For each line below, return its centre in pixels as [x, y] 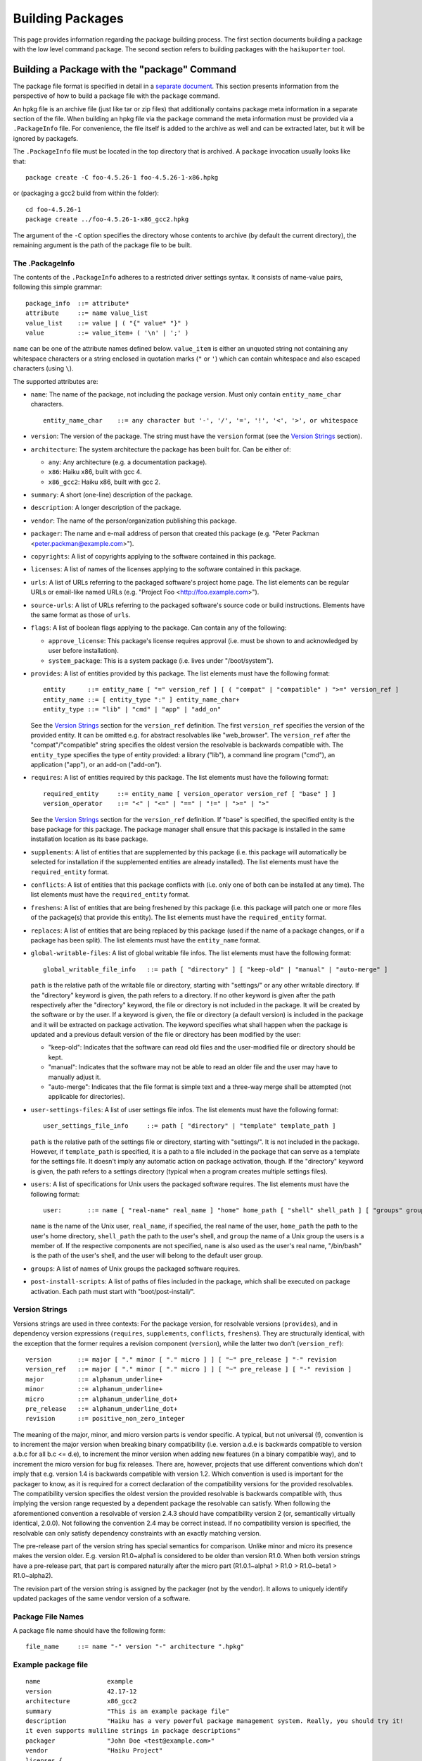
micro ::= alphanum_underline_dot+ [102, 1399]
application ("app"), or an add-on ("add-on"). [96, 765]
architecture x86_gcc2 [81, 1701]
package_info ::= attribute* [78, 303]
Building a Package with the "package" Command [125, 69]
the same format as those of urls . [81, 615]
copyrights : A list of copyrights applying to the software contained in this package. [153, 556]
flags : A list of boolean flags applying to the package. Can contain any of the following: [159, 628]
